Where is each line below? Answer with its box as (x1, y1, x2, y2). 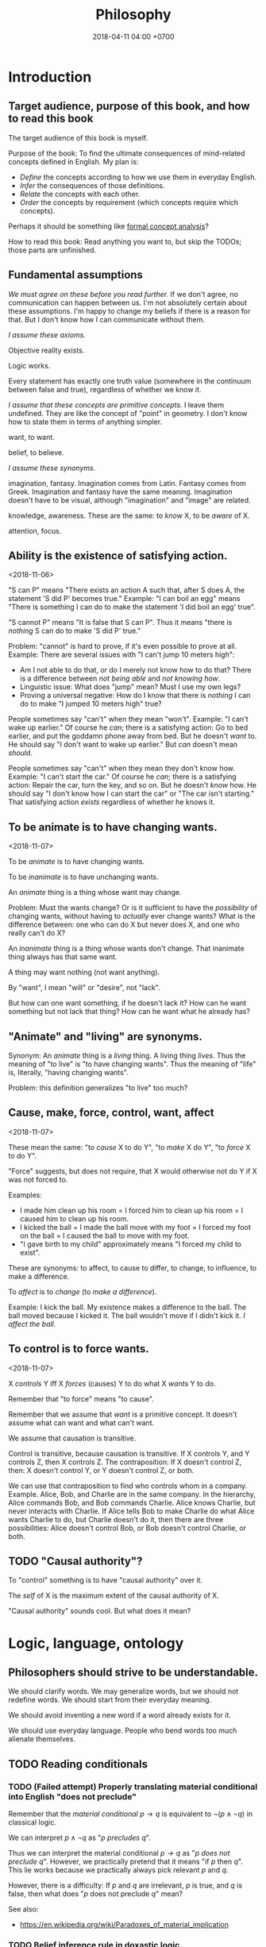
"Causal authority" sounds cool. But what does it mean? (8, 1606, 191, 1616)
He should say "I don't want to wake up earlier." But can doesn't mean (8, 740, 238, 750)
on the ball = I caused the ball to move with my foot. (19, 1231, 190, 1240)
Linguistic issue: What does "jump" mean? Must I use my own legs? (19, 682, 241, 692)
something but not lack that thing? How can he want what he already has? (8, 1007, 250, 1016)
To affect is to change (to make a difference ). (8, 1286, 157, 1296)
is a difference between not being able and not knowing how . (19, 673, 221, 684)
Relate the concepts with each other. (19, 189, 141, 199)
